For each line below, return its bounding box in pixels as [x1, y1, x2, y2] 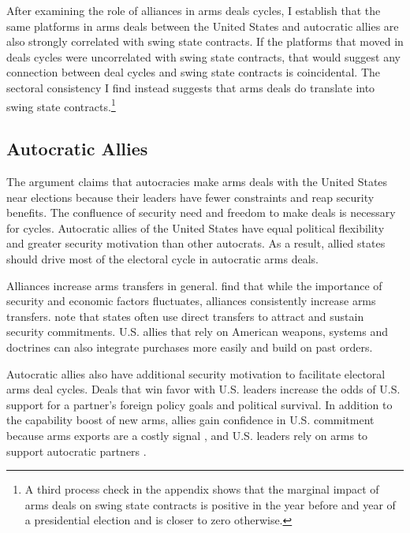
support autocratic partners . [6, 442, 147, 459]
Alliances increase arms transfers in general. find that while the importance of [6, 277, 382, 293]
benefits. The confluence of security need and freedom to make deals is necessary [6, 204, 396, 221]
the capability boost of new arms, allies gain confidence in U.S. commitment [6, 412, 375, 428]
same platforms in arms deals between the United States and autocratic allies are [6, 17, 399, 34]
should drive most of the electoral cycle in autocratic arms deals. [6, 250, 319, 266]
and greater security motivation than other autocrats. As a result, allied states [6, 235, 386, 252]
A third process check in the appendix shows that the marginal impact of [24, 481, 379, 498]
